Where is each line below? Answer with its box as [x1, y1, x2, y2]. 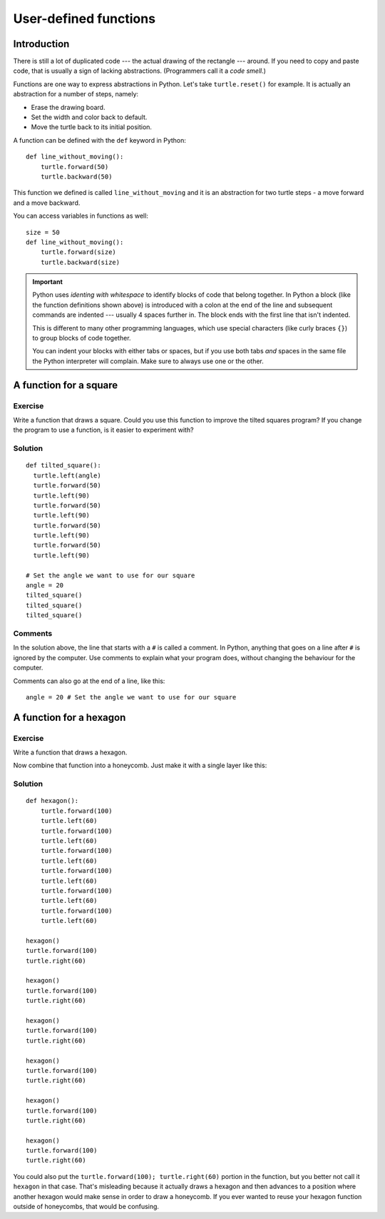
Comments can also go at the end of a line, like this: [13, 677, 165, 685]
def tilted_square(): [26, 461, 101, 470]
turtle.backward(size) [40, 258, 120, 266]
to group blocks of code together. [32, 334, 131, 343]
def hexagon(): [26, 796, 79, 805]
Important [32, 278, 63, 286]
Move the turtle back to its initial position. [31, 123, 153, 131]
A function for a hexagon [13, 711, 126, 724]
